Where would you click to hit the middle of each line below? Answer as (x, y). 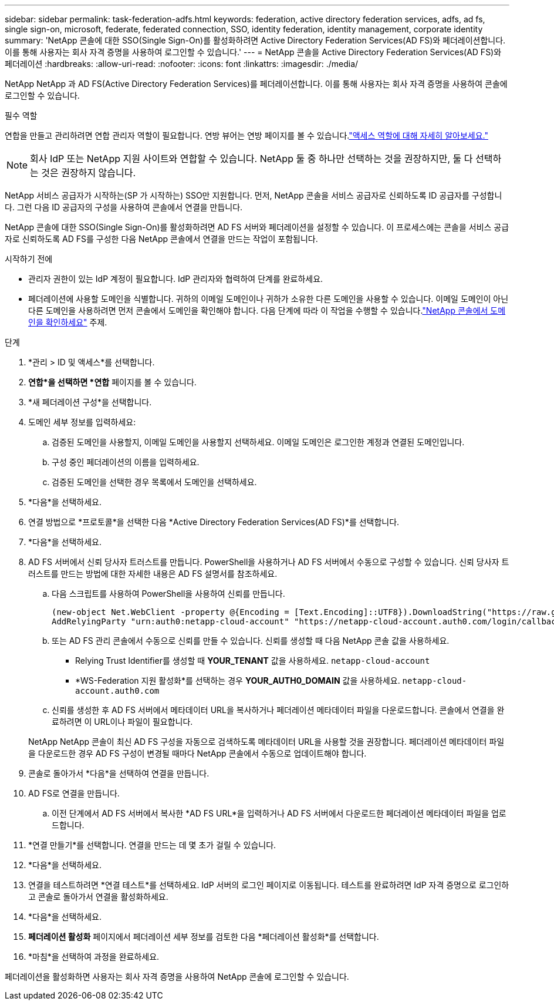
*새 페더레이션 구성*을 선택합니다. (90, 402)
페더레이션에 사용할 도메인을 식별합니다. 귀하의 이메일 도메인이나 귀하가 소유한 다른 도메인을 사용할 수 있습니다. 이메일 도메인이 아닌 (268, 299)
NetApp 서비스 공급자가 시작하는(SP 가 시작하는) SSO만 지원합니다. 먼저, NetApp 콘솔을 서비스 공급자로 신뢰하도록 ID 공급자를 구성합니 (254, 195)
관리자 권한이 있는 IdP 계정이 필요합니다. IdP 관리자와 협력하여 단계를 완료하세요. (176, 279)
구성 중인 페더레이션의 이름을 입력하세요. (126, 462)
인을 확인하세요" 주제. (68, 322)
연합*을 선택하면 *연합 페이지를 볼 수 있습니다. (112, 382)
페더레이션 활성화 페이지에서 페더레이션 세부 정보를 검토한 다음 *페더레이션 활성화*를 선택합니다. (204, 937)
